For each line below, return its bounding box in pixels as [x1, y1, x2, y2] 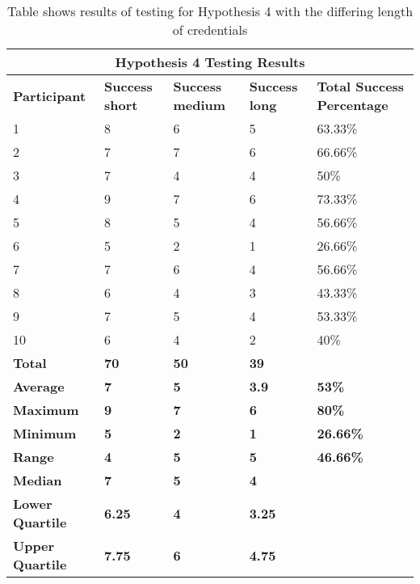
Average [13, 377, 65, 396]
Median [13, 471, 62, 489]
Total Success [317, 77, 405, 95]
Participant [13, 86, 86, 105]
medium [173, 95, 226, 114]
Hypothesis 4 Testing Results [115, 53, 305, 71]
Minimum [13, 424, 77, 442]
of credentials [172, 20, 248, 39]
